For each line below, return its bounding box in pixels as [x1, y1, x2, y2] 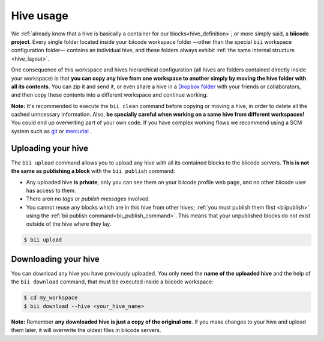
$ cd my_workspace [23, 294, 78, 301]
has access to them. [26, 187, 76, 194]
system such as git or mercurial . [11, 127, 92, 134]
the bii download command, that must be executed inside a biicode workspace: [11, 278, 214, 285]
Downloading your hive [11, 254, 100, 264]
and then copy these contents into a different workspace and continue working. [11, 91, 208, 98]
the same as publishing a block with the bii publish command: [11, 167, 175, 175]
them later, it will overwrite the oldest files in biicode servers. [11, 327, 161, 334]
